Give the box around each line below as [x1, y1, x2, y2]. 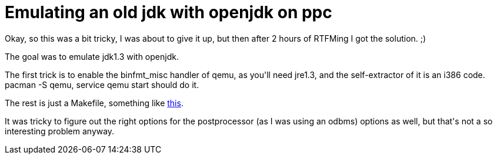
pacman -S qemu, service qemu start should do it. [5, 79, 199, 90]
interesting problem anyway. [5, 126, 115, 136]
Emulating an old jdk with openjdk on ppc [5, 2, 332, 22]
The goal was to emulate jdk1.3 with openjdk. [5, 51, 179, 62]
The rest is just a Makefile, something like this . [5, 97, 184, 108]
